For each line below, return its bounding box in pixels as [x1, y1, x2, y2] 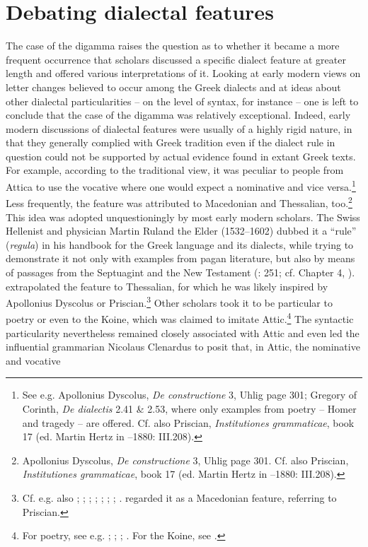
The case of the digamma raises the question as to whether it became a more [6, 38, 340, 53]
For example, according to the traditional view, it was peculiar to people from [6, 163, 344, 177]
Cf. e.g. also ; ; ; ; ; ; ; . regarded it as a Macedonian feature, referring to [22, 490, 337, 505]
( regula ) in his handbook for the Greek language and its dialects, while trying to [6, 237, 354, 252]
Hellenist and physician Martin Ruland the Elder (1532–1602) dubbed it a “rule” [6, 223, 357, 238]
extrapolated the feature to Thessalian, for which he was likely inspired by [6, 278, 328, 293]
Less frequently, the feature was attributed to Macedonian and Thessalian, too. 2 [6, 194, 352, 210]
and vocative [6, 353, 61, 367]
